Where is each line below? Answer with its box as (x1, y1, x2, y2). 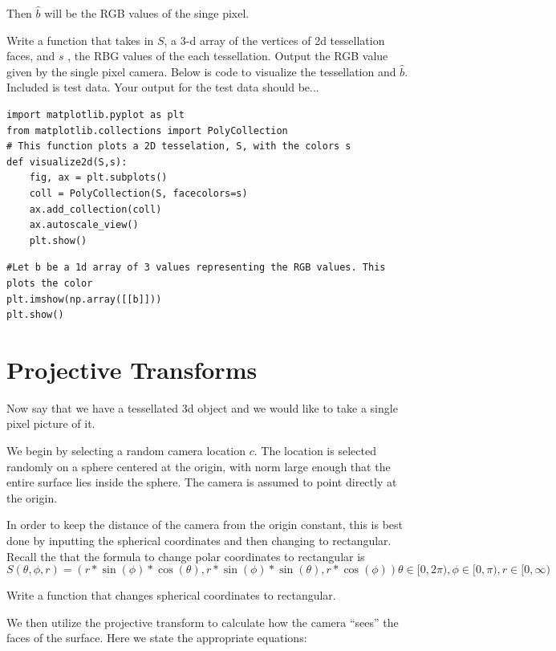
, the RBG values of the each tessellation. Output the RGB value (67, 47, 388, 64)
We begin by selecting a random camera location (6, 442, 246, 458)
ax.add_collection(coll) (29, 203, 162, 215)
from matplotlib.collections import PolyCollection (6, 124, 288, 136)
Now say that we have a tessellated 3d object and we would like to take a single (6, 399, 398, 416)
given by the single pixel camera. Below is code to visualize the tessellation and (6, 63, 396, 79)
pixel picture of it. (6, 415, 95, 432)
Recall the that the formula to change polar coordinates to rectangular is (6, 547, 365, 564)
